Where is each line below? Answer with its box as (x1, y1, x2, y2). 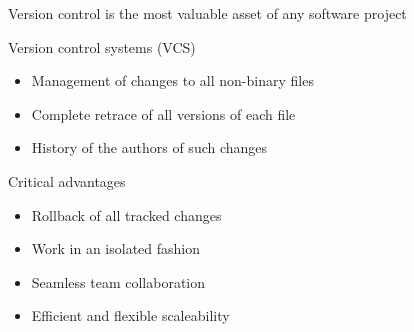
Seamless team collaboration (31, 271, 206, 292)
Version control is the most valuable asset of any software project (8, 3, 407, 23)
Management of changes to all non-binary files (31, 70, 314, 91)
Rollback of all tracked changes (31, 204, 222, 225)
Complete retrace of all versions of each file (31, 103, 296, 124)
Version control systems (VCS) (8, 36, 196, 57)
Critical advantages (8, 170, 126, 191)
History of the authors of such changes (31, 137, 268, 158)
